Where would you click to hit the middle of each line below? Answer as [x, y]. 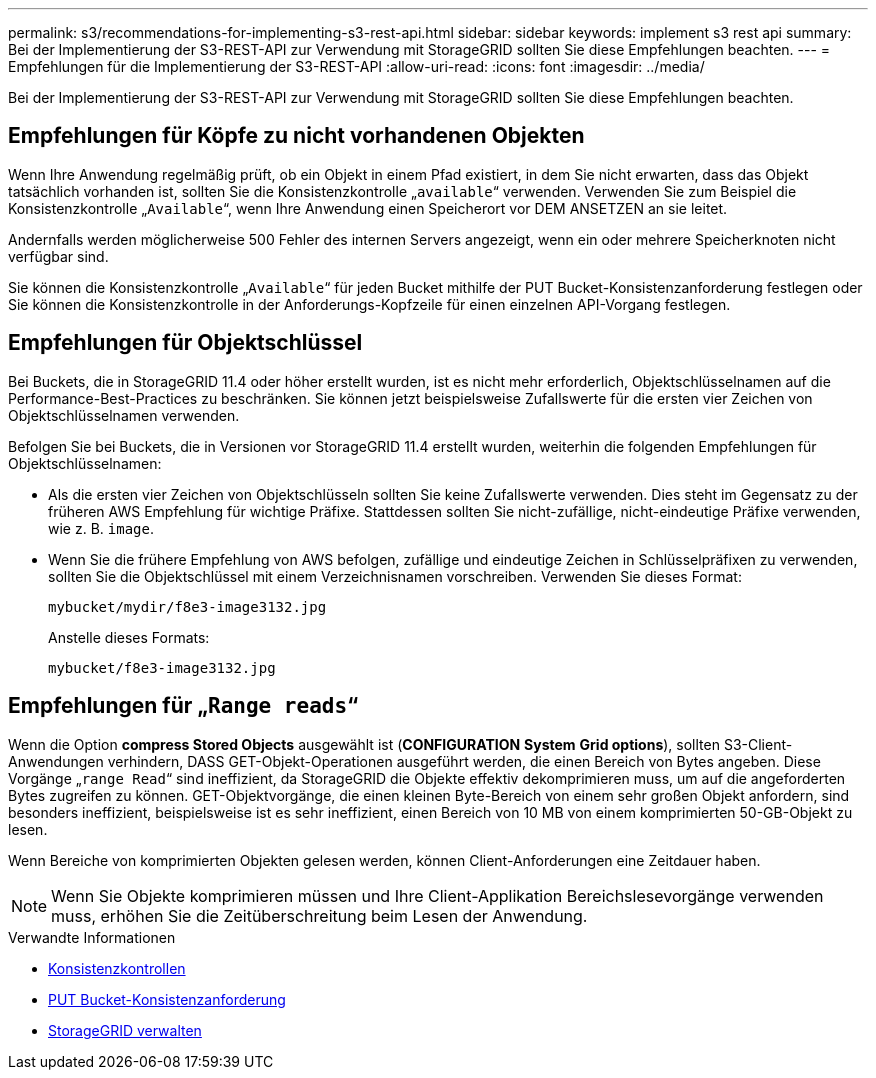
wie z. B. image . [101, 528]
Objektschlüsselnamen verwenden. [124, 415]
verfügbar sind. [58, 256]
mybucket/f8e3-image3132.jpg [162, 667]
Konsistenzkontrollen [117, 968]
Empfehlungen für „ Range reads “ [183, 706]
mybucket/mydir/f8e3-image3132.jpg [187, 606]
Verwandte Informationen [92, 937]
